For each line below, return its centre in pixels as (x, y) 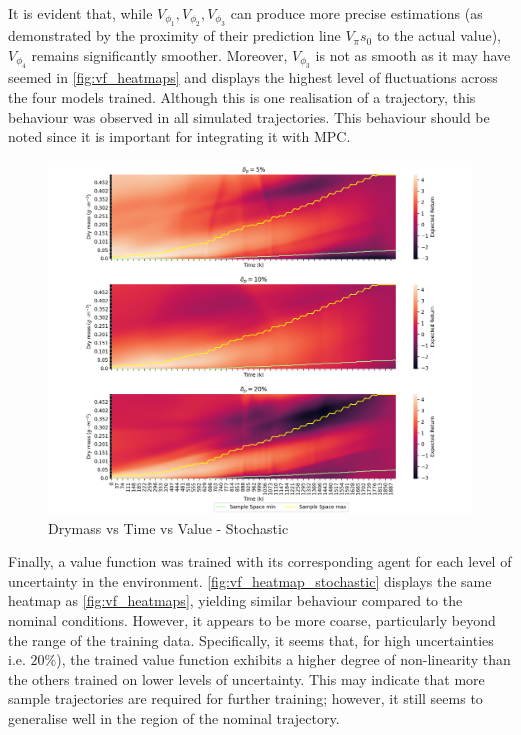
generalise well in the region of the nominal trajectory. (174, 717)
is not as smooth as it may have (413, 55)
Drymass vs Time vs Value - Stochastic (168, 527)
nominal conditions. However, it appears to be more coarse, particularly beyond (252, 619)
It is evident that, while (80, 13)
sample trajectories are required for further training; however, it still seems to (245, 698)
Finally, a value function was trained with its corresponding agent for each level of (260, 561)
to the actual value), (438, 35)
